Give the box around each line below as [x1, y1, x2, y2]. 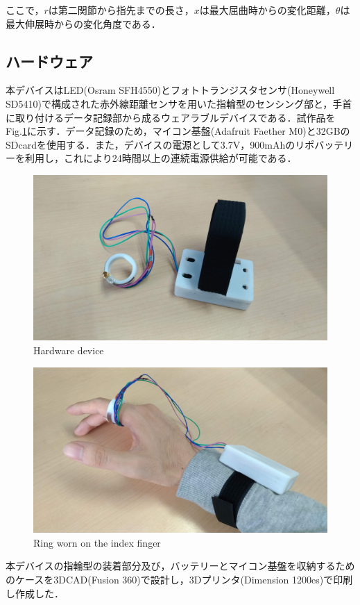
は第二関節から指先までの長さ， [48, 3, 194, 17]
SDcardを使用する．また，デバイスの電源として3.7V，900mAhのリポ [6, 137, 315, 151]
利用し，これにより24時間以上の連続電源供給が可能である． [24, 151, 297, 165]
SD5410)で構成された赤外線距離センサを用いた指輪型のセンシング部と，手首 [6, 96, 352, 110]
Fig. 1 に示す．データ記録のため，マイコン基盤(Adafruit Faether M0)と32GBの [6, 124, 350, 138]
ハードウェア [6, 50, 93, 72]
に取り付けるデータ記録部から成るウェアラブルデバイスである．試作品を [6, 110, 336, 124]
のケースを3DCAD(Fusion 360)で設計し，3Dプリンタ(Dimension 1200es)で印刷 [6, 572, 353, 586]
